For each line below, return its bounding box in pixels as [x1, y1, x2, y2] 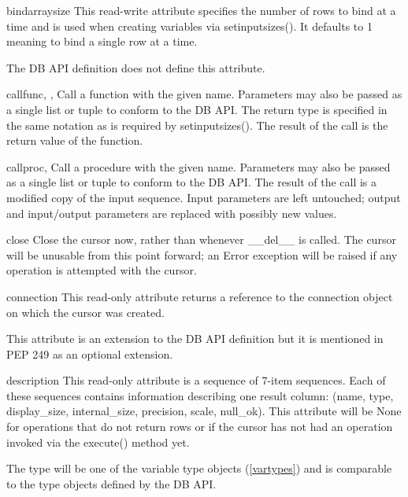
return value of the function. [6, 132, 143, 149]
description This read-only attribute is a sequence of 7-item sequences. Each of [6, 372, 386, 388]
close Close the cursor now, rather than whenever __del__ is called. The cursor [6, 231, 396, 248]
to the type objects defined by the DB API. [6, 475, 217, 491]
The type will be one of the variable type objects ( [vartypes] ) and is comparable [6, 460, 392, 477]
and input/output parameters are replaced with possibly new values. [6, 204, 337, 221]
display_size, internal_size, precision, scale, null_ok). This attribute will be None [6, 403, 402, 419]
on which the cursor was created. [6, 304, 165, 320]
